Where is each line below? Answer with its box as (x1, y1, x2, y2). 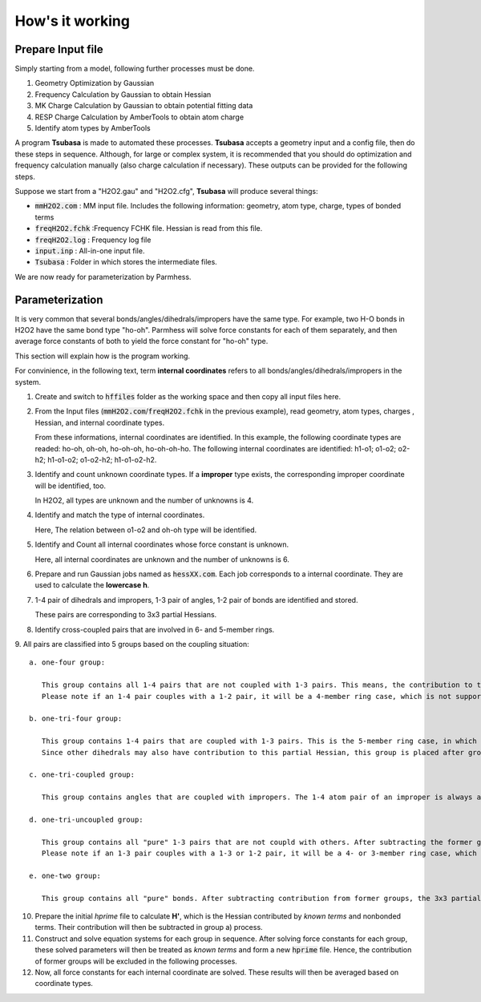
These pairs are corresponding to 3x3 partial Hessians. (34, 610, 217, 620)
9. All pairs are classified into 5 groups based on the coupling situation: (14, 639, 249, 648)
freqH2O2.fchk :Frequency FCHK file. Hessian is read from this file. (34, 224, 263, 233)
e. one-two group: (29, 871, 102, 880)
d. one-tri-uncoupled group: (29, 814, 143, 824)
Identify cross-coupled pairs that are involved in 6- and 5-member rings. (34, 624, 275, 634)
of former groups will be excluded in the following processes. (34, 956, 238, 966)
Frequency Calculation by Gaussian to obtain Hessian (34, 89, 212, 99)
